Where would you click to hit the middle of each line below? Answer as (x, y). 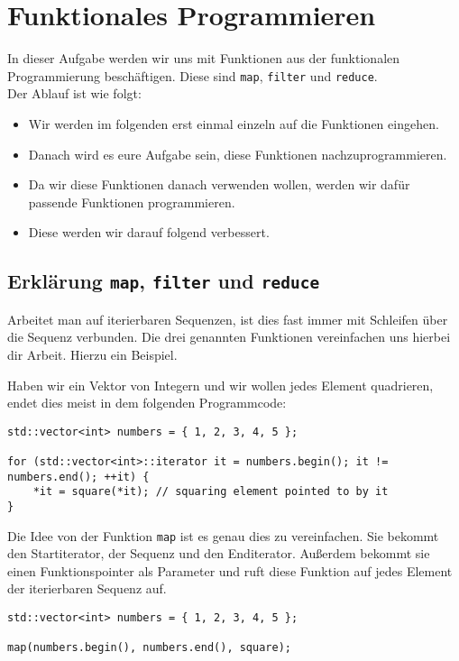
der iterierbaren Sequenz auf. (87, 588)
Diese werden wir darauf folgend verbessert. (149, 232)
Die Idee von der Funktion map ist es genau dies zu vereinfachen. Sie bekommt (223, 535)
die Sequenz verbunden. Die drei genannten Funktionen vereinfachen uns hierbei (229, 337)
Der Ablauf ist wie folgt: (74, 93)
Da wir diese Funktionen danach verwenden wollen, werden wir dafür (219, 184)
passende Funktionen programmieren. (132, 202)
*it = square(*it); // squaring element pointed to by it (211, 492)
